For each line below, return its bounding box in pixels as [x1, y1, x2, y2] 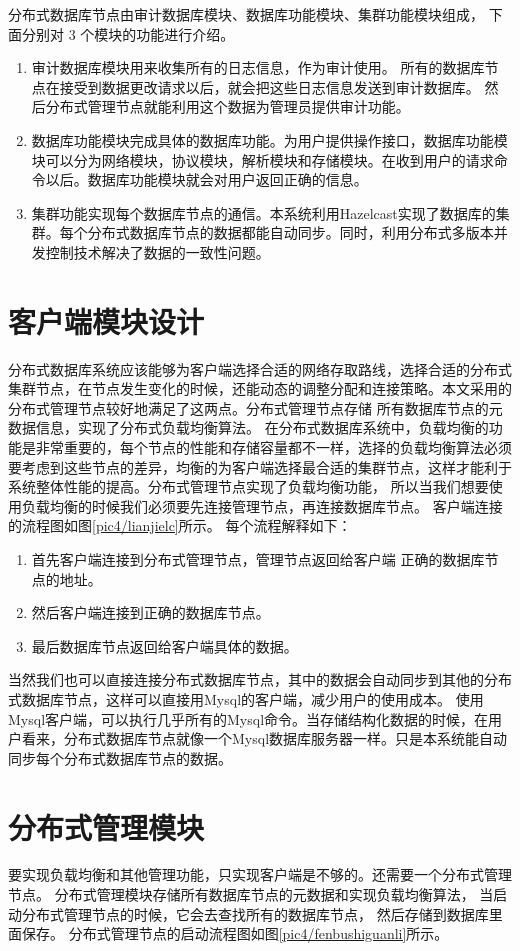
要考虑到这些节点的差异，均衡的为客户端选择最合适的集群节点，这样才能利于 [8, 456, 512, 477]
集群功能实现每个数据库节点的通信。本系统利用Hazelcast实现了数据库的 [31, 202, 496, 223]
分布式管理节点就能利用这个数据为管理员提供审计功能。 [45, 96, 410, 117]
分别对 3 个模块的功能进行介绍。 [21, 23, 235, 44]
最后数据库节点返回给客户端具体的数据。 [31, 635, 298, 656]
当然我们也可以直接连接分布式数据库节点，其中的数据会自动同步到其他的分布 [8, 669, 512, 690]
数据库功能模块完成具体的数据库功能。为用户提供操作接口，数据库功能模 [31, 129, 508, 150]
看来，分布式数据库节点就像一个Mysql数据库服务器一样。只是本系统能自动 [21, 728, 508, 749]
